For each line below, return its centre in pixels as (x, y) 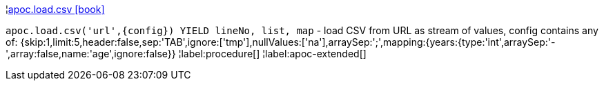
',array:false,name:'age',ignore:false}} (91, 54)
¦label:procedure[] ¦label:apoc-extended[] (272, 54)
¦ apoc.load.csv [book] (55, 9)
